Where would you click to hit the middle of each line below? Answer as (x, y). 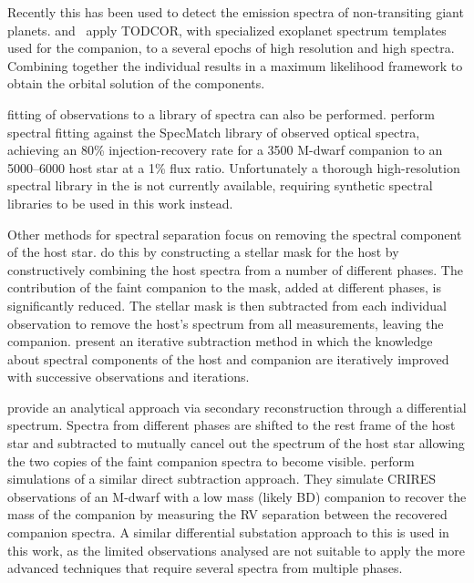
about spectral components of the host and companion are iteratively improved (228, 358)
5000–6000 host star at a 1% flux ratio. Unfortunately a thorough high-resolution (234, 167)
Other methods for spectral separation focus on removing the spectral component (235, 234)
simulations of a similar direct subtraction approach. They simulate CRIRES (222, 479)
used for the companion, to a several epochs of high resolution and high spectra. (231, 48)
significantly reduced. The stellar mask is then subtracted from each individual (227, 305)
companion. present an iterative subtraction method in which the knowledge (220, 341)
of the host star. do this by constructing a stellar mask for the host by (203, 252)
